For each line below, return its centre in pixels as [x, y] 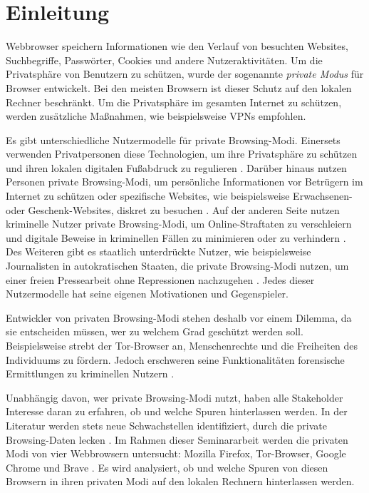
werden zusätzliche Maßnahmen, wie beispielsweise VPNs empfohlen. [156, 116]
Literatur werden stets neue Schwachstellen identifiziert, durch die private [166, 425]
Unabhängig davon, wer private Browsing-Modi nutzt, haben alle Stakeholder [175, 397]
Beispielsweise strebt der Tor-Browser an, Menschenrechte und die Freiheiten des [182, 345]
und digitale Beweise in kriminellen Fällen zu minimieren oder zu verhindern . [176, 237]
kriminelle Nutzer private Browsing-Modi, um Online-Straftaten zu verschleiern [179, 224]
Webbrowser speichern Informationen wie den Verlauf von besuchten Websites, [177, 46]
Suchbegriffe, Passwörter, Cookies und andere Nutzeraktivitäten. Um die [164, 60]
